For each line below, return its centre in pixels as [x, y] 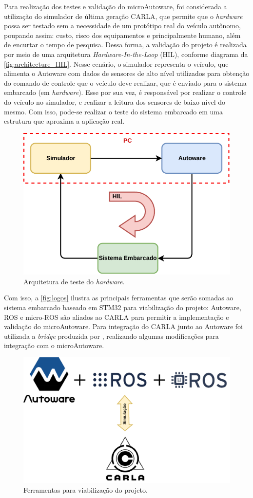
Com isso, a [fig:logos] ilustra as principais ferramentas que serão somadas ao [119, 298]
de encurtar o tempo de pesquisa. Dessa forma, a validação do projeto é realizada [125, 45]
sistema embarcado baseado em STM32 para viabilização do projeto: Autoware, [123, 307]
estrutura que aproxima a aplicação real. [64, 121]
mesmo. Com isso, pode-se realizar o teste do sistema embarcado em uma [113, 111]
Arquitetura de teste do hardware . [74, 281]
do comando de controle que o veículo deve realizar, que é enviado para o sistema [125, 83]
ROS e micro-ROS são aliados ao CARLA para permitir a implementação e [117, 317]
